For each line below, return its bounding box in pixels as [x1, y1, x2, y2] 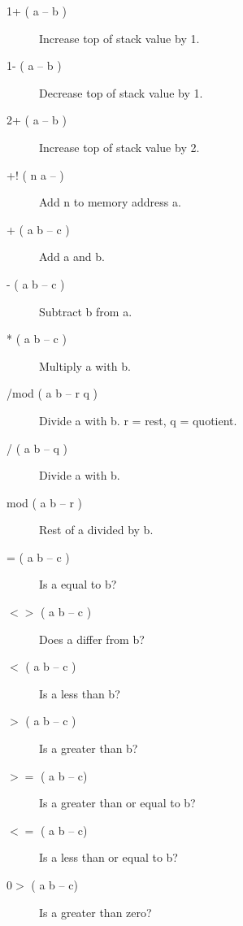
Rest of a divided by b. [39, 521, 154, 538]
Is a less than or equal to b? [39, 849, 178, 866]
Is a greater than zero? [39, 903, 152, 920]
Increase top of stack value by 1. [39, 29, 200, 46]
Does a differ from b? [39, 630, 145, 647]
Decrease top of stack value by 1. [39, 84, 203, 101]
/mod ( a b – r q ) [7, 385, 98, 402]
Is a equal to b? [39, 576, 117, 593]
